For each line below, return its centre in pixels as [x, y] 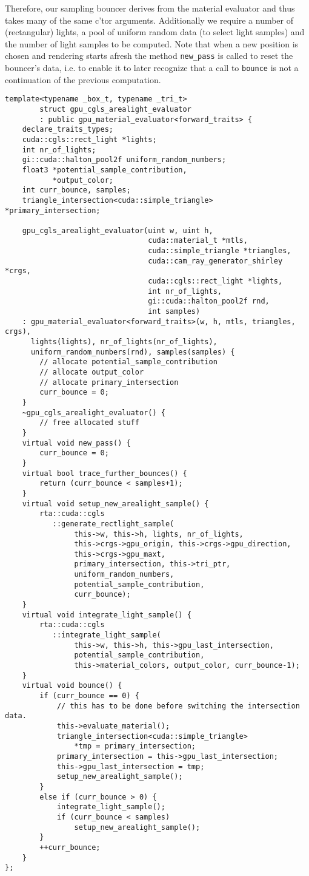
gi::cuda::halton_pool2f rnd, [209, 301]
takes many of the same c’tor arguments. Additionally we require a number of [149, 20]
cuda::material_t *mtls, [198, 241]
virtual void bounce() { [72, 686]
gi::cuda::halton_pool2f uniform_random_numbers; [124, 160]
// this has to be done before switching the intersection [178, 706]
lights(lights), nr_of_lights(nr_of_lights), [124, 342]
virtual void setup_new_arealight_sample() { [115, 504]
